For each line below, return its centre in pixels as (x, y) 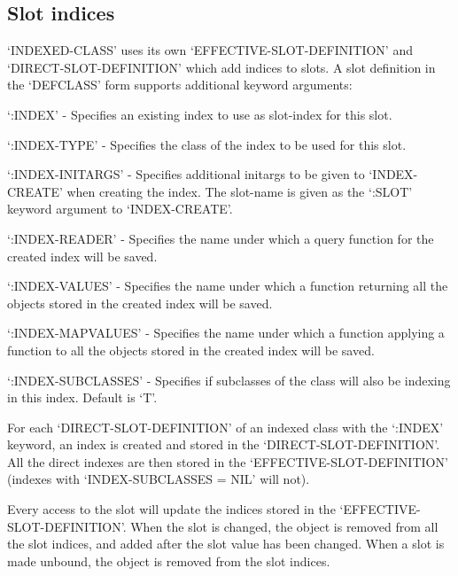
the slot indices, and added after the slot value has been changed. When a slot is (226, 544)
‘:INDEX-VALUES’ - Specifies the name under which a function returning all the (228, 286)
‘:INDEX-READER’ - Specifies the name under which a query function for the (221, 238)
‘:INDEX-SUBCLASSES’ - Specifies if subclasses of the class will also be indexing (229, 380)
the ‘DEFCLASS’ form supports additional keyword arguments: (180, 85)
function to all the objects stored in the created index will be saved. (191, 350)
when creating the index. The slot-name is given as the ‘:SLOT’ (240, 191)
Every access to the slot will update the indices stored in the (171, 509)
